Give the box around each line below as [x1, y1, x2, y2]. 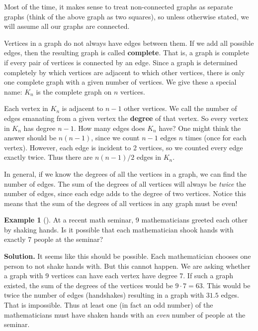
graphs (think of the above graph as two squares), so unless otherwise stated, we [4, 11, 249, 21]
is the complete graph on [36, 86, 112, 97]
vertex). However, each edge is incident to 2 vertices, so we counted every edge [4, 142, 243, 152]
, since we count [91, 132, 140, 143]
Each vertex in [4, 103, 48, 113]
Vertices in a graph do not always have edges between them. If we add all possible [4, 37, 254, 48]
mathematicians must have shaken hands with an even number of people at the [4, 309, 246, 320]
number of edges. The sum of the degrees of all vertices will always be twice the [4, 178, 246, 189]
